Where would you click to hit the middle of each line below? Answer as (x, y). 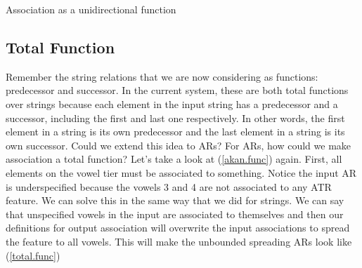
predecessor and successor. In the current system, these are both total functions (177, 90)
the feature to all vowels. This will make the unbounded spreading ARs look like (179, 241)
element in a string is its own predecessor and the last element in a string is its (175, 132)
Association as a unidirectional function (91, 9)
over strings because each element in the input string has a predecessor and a (172, 103)
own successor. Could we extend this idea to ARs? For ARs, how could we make (179, 145)
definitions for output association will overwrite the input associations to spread (178, 228)
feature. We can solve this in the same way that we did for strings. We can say (175, 200)
